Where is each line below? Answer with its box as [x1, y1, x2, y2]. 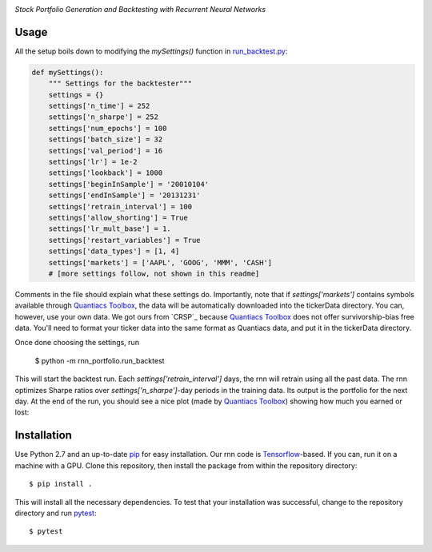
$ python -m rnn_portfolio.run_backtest [34, 355, 165, 365]
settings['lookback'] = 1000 [48, 169, 163, 177]
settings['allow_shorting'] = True [48, 212, 188, 222]
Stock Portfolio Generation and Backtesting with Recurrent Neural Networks [14, 5, 266, 14]
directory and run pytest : [14, 508, 97, 518]
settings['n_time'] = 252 [48, 101, 150, 111]
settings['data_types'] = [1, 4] [48, 247, 180, 256]
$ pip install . [29, 479, 93, 489]
